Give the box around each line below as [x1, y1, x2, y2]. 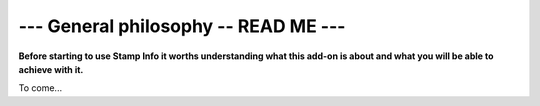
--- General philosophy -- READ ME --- [18, 15, 346, 37]
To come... [18, 82, 63, 94]
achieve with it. [18, 63, 84, 75]
